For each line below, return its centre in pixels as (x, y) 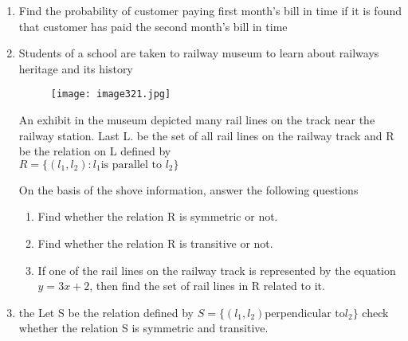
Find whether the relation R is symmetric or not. (158, 216)
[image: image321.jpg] (111, 94)
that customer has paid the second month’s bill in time (153, 26)
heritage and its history (76, 68)
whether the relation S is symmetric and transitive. (143, 328)
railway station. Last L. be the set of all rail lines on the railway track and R (206, 135)
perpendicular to (305, 314)
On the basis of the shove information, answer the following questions (188, 189)
